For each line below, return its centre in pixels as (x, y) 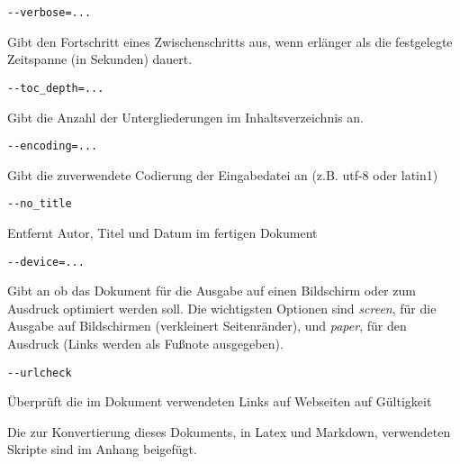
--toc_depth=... (56, 88)
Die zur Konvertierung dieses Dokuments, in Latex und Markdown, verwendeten (229, 431)
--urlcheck (40, 373)
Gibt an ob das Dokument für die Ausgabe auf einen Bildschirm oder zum (212, 291)
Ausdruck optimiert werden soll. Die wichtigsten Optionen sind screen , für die (222, 308)
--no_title (40, 204)
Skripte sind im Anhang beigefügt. (102, 449)
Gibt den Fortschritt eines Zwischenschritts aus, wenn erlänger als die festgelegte (230, 41)
